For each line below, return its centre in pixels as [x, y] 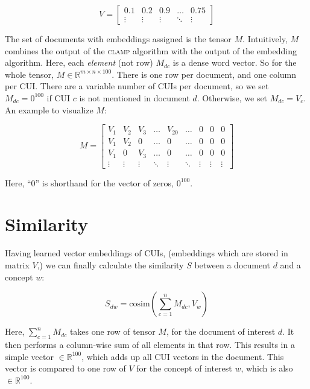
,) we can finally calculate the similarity [110, 264]
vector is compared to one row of [65, 368]
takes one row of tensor [112, 331]
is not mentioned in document [134, 97]
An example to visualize [49, 109]
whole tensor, [30, 74]
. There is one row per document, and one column [204, 74]
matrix [17, 264]
